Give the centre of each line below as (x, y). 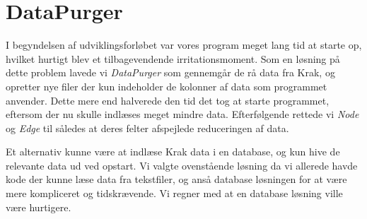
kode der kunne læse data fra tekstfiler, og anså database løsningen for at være (176, 179)
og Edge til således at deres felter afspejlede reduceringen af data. (147, 128)
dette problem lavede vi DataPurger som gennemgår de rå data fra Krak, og (170, 72)
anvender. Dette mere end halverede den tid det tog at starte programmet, (168, 100)
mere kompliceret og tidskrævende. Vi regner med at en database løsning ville (174, 193)
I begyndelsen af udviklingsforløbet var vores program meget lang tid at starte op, (184, 45)
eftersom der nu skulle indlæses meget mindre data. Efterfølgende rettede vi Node (182, 114)
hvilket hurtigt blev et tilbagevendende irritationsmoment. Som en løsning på (173, 58)
